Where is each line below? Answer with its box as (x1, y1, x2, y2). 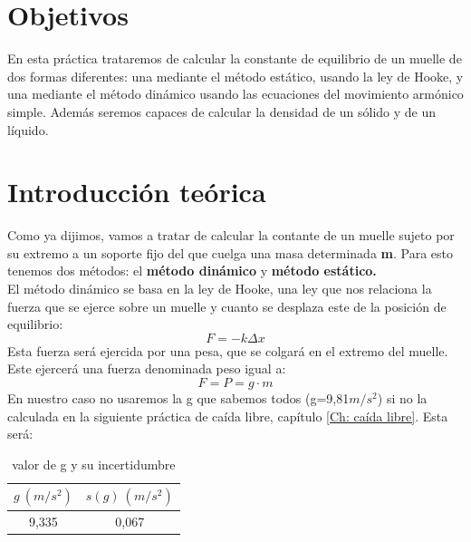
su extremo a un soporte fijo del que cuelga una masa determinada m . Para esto (7, 243, 454, 262)
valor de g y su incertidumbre (12, 454, 176, 473)
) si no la (377, 388, 428, 407)
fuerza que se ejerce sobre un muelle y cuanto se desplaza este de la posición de (7, 296, 447, 315)
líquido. (7, 120, 49, 139)
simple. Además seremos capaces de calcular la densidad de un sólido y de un (7, 102, 437, 121)
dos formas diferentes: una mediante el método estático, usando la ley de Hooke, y (7, 66, 464, 85)
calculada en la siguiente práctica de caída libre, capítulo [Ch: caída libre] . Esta (7, 406, 448, 425)
